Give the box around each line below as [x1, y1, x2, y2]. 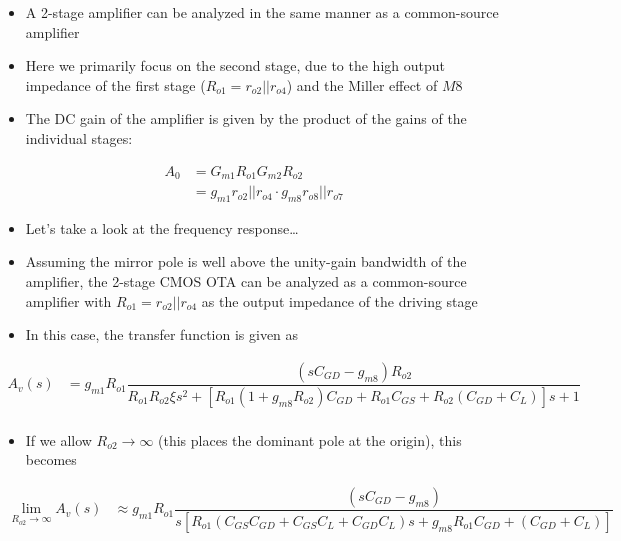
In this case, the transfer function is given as [25, 324, 299, 345]
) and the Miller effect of [286, 74, 438, 95]
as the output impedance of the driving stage [201, 290, 478, 311]
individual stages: [25, 127, 133, 148]
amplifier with [25, 290, 112, 311]
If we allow [25, 429, 92, 450]
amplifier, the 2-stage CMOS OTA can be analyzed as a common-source [25, 271, 467, 292]
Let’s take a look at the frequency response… [25, 217, 299, 238]
